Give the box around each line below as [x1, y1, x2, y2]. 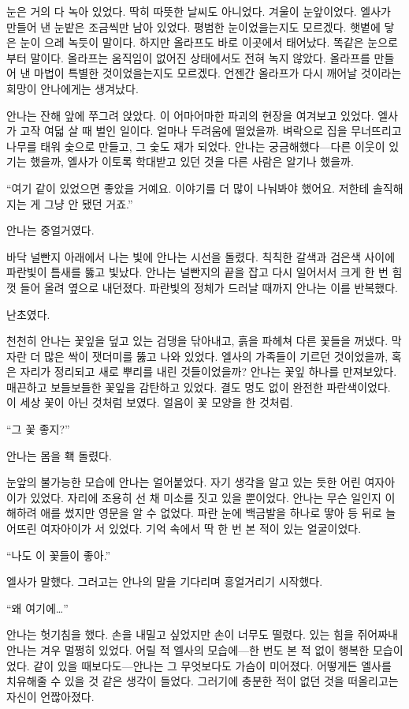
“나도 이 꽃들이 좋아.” [6, 546, 111, 563]
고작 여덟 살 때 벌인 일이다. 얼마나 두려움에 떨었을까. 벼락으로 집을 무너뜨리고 [20, 122, 402, 139]
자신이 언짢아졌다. [6, 688, 95, 704]
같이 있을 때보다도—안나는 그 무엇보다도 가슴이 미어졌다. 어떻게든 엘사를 [33, 657, 392, 673]
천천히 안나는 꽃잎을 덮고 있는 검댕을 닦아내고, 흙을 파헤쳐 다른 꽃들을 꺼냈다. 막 [6, 332, 402, 349]
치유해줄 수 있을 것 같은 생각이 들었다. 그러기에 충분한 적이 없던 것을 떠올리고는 [6, 673, 399, 689]
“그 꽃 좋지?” [6, 421, 70, 437]
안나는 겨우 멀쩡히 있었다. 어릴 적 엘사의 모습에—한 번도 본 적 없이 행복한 [6, 642, 370, 658]
